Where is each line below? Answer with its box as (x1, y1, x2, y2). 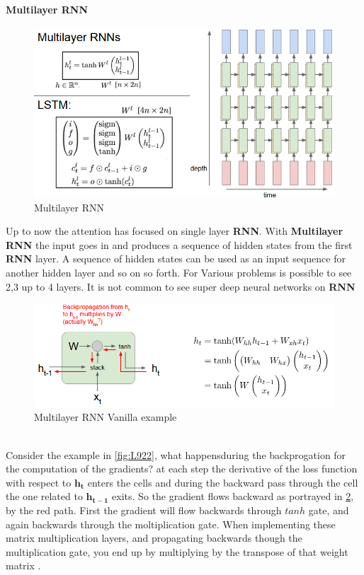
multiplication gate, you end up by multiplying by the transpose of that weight (6, 544, 348, 559)
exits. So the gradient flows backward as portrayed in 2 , (112, 489, 354, 504)
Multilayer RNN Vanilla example (34, 410, 177, 424)
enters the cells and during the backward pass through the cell (87, 475, 358, 489)
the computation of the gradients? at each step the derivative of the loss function (6, 461, 358, 476)
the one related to (6, 489, 83, 504)
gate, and (308, 502, 349, 517)
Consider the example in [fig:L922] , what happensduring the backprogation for (6, 447, 346, 462)
